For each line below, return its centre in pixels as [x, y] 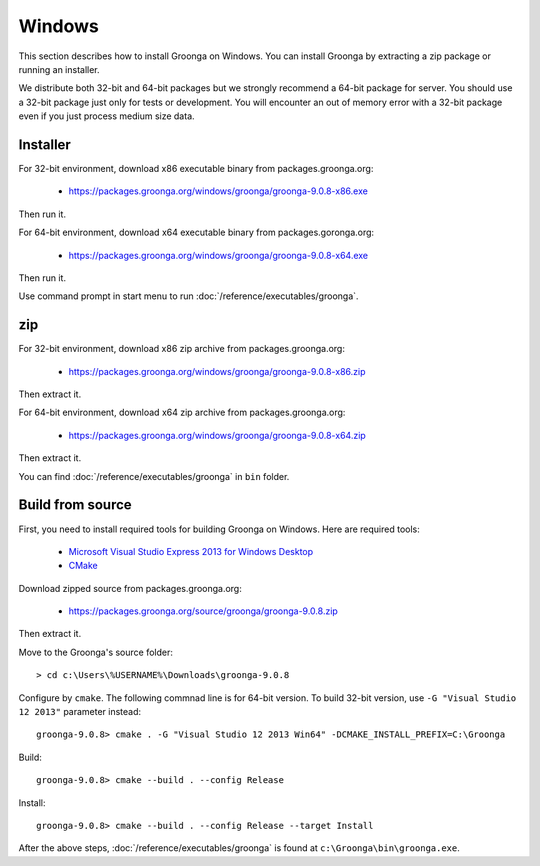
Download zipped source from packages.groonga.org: [130, 588]
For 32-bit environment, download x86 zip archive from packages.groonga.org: [181, 349]
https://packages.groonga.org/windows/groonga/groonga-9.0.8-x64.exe [218, 255]
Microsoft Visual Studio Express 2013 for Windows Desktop [191, 551]
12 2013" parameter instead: [80, 712]
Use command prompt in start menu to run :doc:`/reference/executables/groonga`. [188, 296]
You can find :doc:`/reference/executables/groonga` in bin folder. [154, 476]
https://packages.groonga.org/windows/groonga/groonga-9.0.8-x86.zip [217, 371]
